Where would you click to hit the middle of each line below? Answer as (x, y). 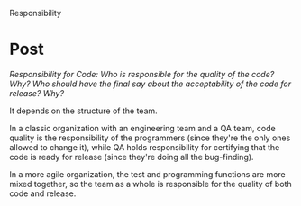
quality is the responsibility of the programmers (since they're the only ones (150, 138)
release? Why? (37, 93)
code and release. (43, 193)
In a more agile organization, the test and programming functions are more (147, 174)
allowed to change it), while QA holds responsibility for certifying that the (145, 147)
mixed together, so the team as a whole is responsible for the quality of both (150, 184)
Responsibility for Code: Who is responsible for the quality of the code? (142, 74)
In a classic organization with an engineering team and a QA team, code (143, 128)
